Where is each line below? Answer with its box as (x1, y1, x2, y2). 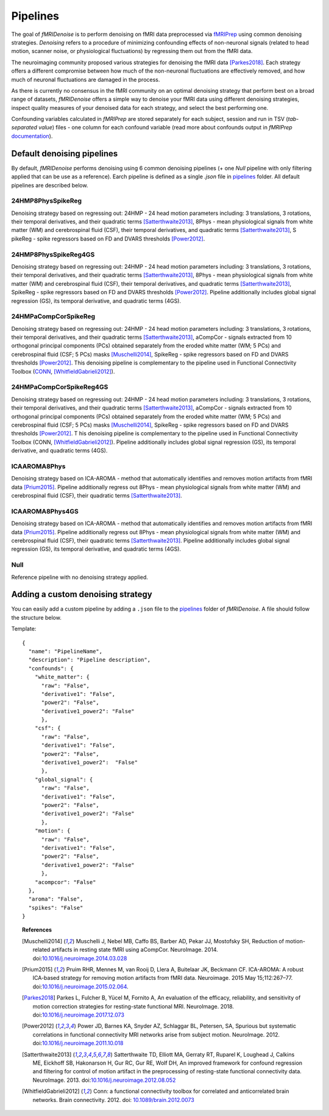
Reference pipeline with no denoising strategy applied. (11, 573, 149, 581)
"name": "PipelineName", (28, 648, 103, 654)
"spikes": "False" (28, 904, 83, 911)
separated (11, 124, 38, 131)
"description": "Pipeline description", (28, 656, 151, 664)
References (22, 926, 52, 933)
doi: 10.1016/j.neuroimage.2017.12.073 (32, 1011, 125, 1018)
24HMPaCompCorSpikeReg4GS (11, 383, 108, 391)
